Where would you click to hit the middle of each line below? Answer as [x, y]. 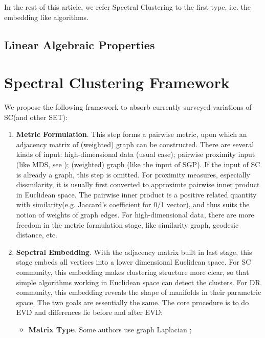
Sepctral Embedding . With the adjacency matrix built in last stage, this [134, 252]
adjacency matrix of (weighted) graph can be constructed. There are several [135, 144]
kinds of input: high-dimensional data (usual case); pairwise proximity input [136, 154]
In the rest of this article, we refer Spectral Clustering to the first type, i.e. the [128, 7]
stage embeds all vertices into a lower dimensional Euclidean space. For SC [134, 262]
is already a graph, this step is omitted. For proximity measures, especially [133, 174]
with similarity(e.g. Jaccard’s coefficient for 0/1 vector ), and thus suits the [133, 204]
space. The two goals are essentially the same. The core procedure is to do [132, 302]
